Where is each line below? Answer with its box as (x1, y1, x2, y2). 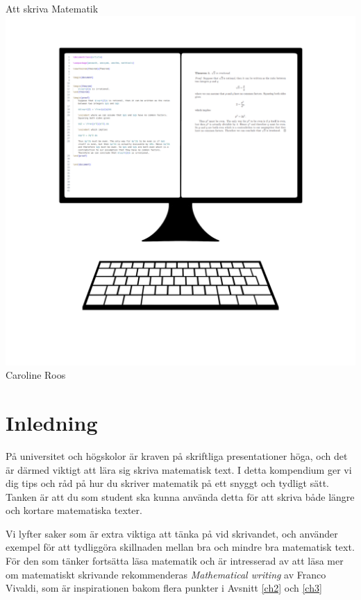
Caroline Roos (6, 368, 66, 382)
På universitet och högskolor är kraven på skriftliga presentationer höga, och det (6, 448, 348, 463)
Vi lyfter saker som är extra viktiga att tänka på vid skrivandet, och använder (6, 526, 338, 540)
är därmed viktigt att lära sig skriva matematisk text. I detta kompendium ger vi (6, 462, 352, 477)
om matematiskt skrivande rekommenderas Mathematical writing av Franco (6, 567, 326, 581)
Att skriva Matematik (6, 1, 99, 15)
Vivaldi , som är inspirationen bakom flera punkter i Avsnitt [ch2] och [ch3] (6, 581, 322, 595)
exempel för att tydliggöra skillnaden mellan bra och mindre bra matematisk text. (6, 540, 355, 554)
